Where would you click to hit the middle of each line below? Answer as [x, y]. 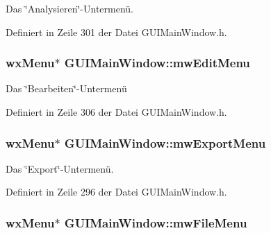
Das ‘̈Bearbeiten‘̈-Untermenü [66, 88]
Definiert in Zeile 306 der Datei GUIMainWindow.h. [116, 112]
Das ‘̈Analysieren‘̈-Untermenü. [69, 8]
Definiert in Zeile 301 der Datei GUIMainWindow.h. [116, 32]
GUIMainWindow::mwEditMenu [157, 63]
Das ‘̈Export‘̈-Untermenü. [60, 168]
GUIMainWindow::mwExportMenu [165, 143]
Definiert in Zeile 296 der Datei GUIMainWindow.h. [116, 192]
